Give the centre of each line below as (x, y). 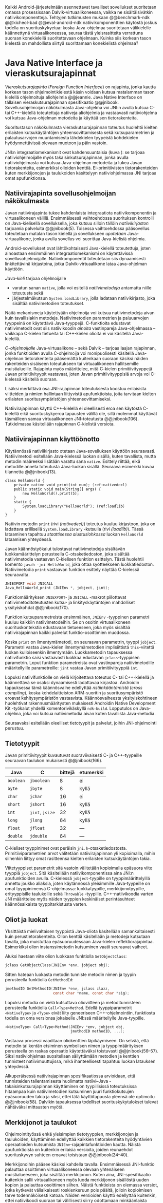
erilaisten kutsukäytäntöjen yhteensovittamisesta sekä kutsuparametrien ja (80, 132)
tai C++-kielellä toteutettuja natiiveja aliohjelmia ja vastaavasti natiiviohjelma (81, 113)
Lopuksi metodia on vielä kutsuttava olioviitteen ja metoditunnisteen (73, 1002)
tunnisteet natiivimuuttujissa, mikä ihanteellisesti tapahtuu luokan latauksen (80, 1061)
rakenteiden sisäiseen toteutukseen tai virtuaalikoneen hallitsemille (72, 363)
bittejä (67, 773)
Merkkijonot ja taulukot (41, 1122)
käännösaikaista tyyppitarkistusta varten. (46, 904)
